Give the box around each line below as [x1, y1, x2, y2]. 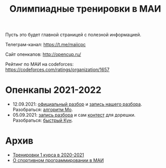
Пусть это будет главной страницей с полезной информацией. [5, 31, 142, 38]
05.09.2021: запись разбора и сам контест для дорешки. [12, 112, 136, 118]
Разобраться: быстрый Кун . [12, 117, 73, 123]
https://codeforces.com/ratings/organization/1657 [5, 66, 110, 73]
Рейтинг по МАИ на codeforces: [5, 61, 74, 68]
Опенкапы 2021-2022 [5, 84, 102, 96]
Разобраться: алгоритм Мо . [12, 107, 73, 113]
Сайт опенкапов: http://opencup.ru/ [5, 51, 81, 57]
